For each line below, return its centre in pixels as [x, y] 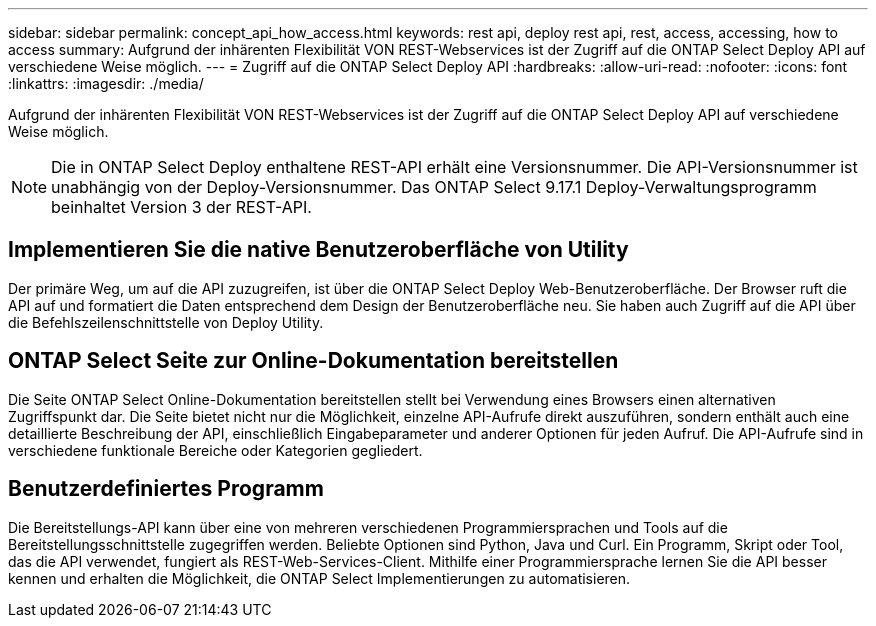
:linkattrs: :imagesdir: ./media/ [106, 83]
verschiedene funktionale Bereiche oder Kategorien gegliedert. [215, 450]
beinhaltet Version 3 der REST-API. [181, 207]
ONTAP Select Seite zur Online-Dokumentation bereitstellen [313, 361]
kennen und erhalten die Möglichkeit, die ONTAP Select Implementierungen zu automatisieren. [319, 578]
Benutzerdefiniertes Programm [166, 489]
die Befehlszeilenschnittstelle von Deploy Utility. [166, 322]
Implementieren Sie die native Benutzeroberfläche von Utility [318, 250]
